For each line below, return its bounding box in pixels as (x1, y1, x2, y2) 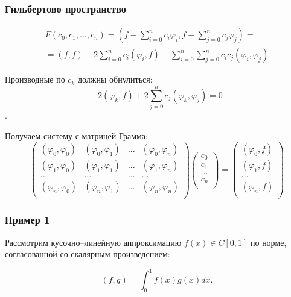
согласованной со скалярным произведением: (5, 248, 170, 260)
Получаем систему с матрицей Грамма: (5, 129, 148, 142)
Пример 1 (5, 212, 50, 227)
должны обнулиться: (77, 73, 153, 86)
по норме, (250, 236, 287, 248)
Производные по (5, 73, 65, 86)
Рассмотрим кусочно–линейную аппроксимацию (5, 236, 182, 248)
